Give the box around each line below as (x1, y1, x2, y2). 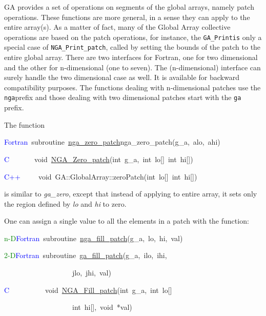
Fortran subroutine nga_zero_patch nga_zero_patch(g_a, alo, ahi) (4, 136, 220, 147)
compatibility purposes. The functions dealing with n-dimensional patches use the (4, 82, 261, 92)
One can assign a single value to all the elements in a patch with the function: (4, 215, 249, 226)
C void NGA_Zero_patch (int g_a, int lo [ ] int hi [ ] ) (4, 153, 193, 164)
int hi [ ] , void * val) (72, 302, 132, 312)
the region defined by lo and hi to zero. (4, 198, 127, 209)
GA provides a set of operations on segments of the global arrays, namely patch (4, 2, 254, 12)
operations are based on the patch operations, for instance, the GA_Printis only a (4, 31, 262, 42)
